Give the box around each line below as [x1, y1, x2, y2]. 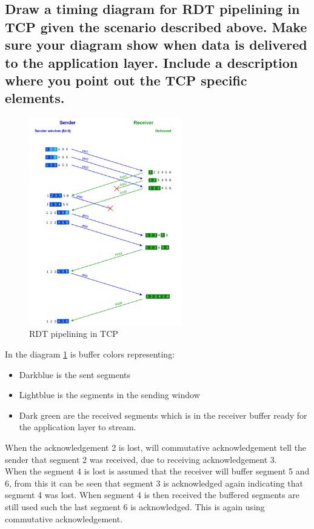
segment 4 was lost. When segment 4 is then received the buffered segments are [5, 488, 299, 501]
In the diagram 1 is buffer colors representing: [5, 348, 175, 361]
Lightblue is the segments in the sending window [19, 388, 200, 401]
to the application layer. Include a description [5, 53, 298, 72]
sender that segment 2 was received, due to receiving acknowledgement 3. [5, 453, 277, 465]
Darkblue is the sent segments [19, 368, 131, 381]
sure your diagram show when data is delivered [5, 35, 307, 54]
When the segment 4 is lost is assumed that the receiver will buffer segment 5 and [5, 465, 310, 477]
